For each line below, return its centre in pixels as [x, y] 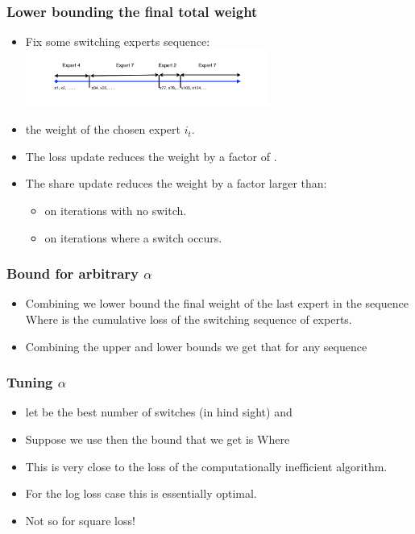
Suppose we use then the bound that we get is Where [158, 439]
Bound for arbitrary [73, 273]
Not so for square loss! [80, 520]
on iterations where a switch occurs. [133, 237]
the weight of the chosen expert [103, 129]
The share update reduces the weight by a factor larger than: [176, 183]
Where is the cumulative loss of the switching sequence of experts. [189, 319]
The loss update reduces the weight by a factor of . [151, 156]
